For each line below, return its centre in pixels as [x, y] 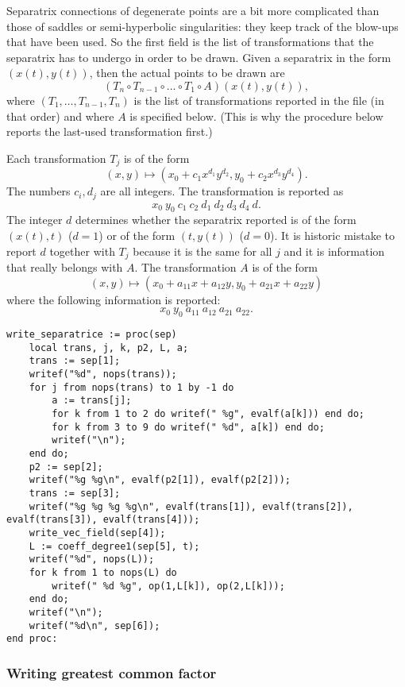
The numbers [39, 191]
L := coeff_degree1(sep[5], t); [114, 546]
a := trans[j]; [92, 401]
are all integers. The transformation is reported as [222, 191]
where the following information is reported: [114, 299]
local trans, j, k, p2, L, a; [109, 347]
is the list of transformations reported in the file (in [259, 100]
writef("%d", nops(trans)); [103, 374]
